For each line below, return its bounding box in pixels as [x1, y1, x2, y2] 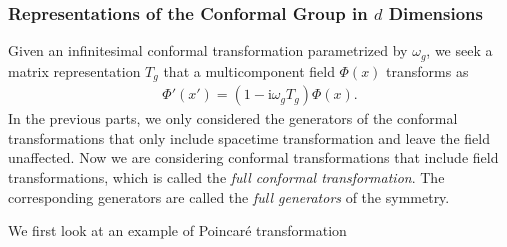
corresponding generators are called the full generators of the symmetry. [8, 186, 450, 207]
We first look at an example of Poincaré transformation [8, 220, 347, 241]
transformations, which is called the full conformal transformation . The [8, 166, 445, 187]
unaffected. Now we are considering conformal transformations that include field [8, 147, 499, 168]
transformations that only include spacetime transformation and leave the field [8, 127, 490, 148]
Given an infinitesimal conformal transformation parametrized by [8, 40, 408, 61]
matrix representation [8, 60, 141, 81]
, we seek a [426, 40, 493, 61]
